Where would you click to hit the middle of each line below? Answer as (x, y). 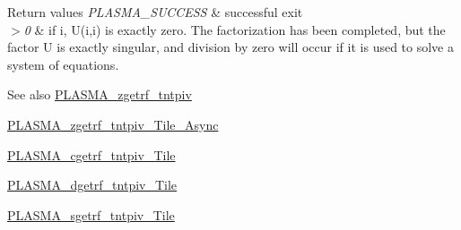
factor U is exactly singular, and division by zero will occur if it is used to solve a (230, 47)
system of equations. (63, 64)
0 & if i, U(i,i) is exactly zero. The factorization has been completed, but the (235, 29)
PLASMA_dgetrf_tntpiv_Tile (92, 185)
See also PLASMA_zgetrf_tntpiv (100, 94)
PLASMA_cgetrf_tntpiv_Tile (91, 154)
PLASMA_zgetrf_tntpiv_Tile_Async (113, 124)
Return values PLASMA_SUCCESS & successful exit (155, 12)
